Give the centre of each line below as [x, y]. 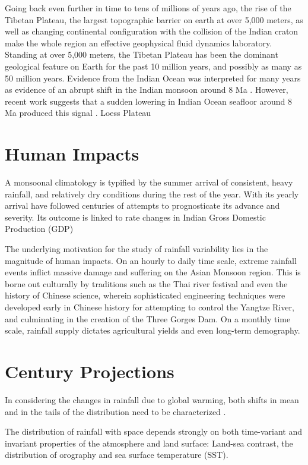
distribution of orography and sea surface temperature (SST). [117, 455]
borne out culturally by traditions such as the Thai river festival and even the [146, 283]
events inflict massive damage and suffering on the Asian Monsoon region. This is [153, 272]
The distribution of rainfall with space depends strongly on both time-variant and [154, 431]
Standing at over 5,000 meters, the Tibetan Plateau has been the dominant [142, 54]
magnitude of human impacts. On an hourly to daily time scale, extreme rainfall [151, 260]
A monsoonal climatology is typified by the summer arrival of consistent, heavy [149, 182]
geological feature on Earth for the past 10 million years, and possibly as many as [153, 66]
